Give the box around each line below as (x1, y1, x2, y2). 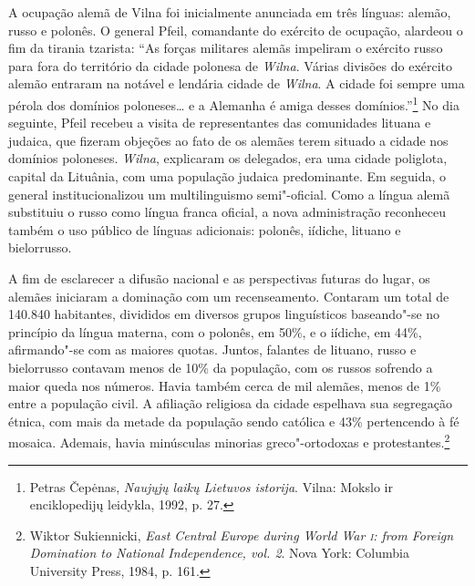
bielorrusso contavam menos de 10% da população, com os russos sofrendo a (8, 357, 433, 376)
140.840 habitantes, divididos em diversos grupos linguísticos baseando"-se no (8, 304, 440, 324)
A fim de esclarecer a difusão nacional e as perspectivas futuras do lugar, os (8, 268, 430, 287)
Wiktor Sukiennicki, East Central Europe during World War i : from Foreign (29, 525, 454, 544)
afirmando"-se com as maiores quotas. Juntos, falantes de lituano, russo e (8, 340, 417, 359)
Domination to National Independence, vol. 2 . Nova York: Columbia (29, 543, 409, 562)
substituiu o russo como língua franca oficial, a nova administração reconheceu (8, 202, 447, 221)
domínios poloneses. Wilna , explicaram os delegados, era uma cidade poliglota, (8, 149, 448, 168)
